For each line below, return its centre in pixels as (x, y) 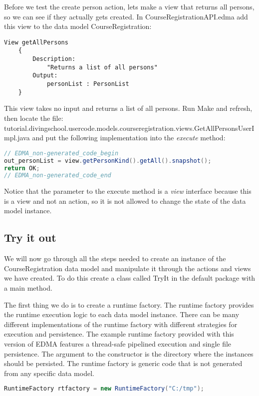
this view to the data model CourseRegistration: (78, 26)
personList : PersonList (88, 84)
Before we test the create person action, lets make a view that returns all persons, (129, 6)
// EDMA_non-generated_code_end (58, 176)
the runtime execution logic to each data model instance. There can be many (122, 314)
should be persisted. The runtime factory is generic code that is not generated (123, 363)
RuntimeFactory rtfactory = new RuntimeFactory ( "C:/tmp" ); (104, 389)
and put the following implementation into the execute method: (129, 138)
